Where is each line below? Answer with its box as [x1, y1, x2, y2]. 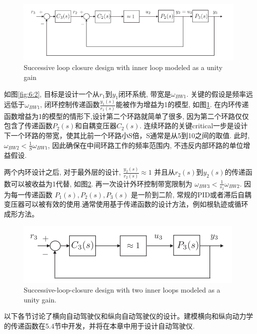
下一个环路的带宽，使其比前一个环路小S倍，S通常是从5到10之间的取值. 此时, [4, 130, 250, 141]
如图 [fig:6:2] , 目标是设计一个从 [4, 88, 99, 99]
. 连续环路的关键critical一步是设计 [139, 120, 248, 131]
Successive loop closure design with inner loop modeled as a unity [24, 62, 223, 73]
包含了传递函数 [4, 120, 52, 131]
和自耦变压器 [75, 120, 117, 131]
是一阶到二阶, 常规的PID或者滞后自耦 [131, 189, 252, 199]
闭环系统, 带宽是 [118, 88, 171, 99]
